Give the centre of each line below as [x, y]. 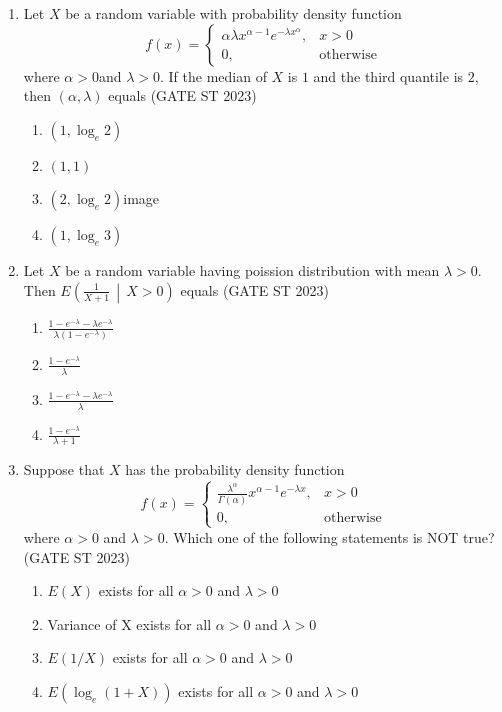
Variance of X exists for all [129, 623]
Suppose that [64, 469]
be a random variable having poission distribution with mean [252, 270]
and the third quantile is [388, 75]
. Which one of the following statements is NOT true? [329, 536]
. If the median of [213, 75]
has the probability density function [235, 469]
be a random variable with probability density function [233, 13]
